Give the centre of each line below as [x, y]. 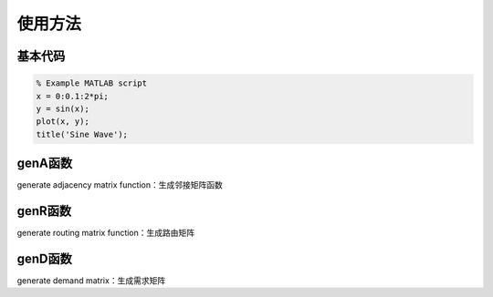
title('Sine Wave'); [82, 134]
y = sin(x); [63, 108]
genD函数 [45, 258]
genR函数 [44, 211]
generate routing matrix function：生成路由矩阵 [106, 233]
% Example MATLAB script [92, 83]
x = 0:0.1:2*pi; [73, 96]
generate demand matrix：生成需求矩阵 [91, 281]
